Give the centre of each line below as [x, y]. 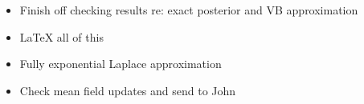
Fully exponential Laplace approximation [121, 64]
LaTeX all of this [61, 36]
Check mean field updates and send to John [128, 90]
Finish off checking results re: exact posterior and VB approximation [189, 10]
